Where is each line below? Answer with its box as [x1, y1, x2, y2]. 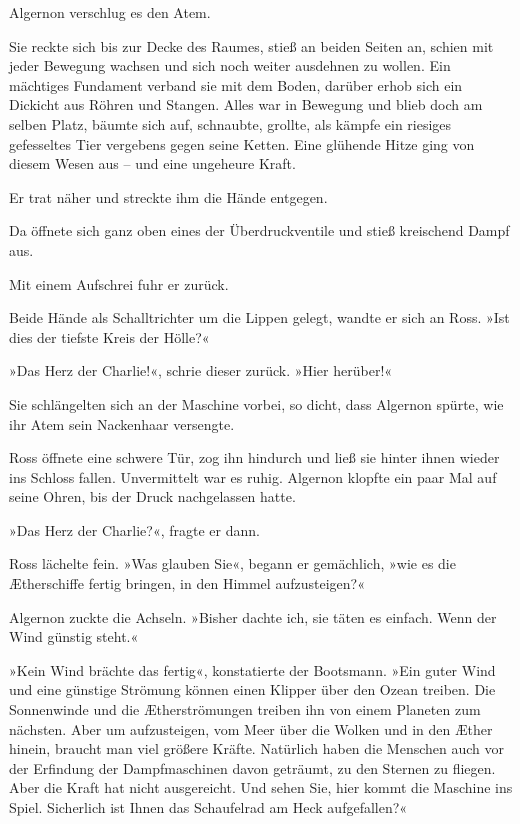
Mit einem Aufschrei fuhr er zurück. [9, 273, 229, 294]
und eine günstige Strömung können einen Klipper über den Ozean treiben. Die [9, 679, 496, 700]
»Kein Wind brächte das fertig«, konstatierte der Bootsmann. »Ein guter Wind [9, 659, 496, 680]
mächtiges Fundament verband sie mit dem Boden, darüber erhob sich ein [9, 74, 463, 95]
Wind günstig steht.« [9, 626, 139, 647]
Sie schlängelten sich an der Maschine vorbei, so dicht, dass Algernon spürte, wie [9, 393, 504, 414]
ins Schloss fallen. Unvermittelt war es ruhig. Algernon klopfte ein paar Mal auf [9, 466, 497, 487]
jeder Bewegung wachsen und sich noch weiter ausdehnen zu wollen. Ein [9, 55, 451, 76]
